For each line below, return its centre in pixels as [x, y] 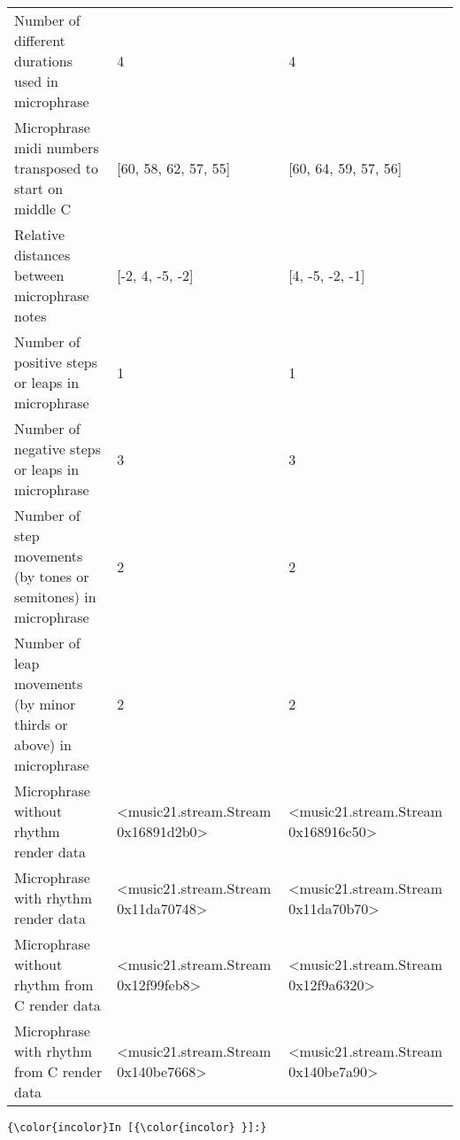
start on [39, 188]
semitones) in [55, 597]
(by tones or [52, 576]
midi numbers [57, 147]
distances [42, 255]
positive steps [56, 362]
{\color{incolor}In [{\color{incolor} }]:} [137, 1128]
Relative [40, 234]
